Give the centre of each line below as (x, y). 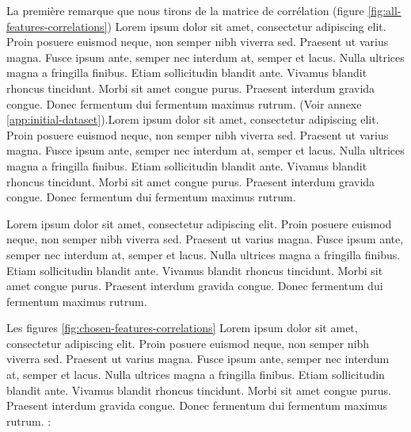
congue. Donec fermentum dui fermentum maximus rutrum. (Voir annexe (184, 103)
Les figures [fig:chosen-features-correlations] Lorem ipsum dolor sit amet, (182, 328)
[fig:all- (384, 10)
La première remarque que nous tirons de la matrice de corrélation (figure (185, 10)
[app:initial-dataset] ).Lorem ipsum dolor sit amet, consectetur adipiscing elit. (193, 119)
